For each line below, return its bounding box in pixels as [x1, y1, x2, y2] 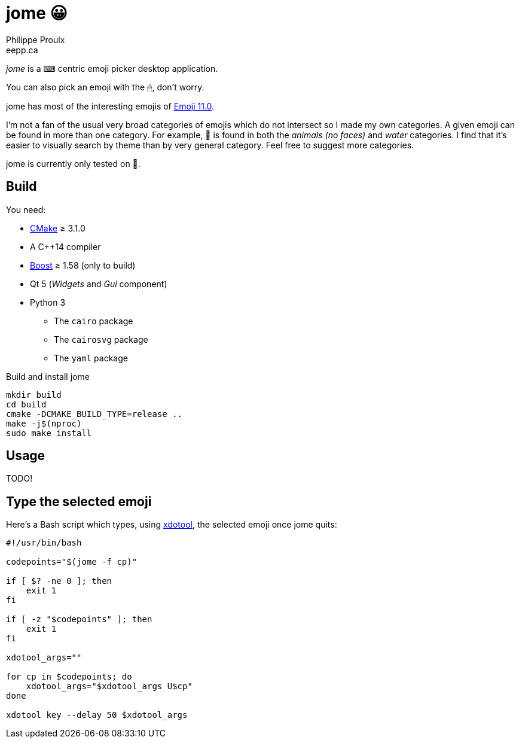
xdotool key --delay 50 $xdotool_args [6, 710, 188, 720]
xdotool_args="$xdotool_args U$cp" [26, 681, 193, 692]
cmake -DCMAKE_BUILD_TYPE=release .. [6, 409, 183, 419]
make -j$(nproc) [6, 418, 82, 428]
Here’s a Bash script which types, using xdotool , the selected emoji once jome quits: [6, 519, 337, 530]
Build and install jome [6, 371, 90, 382]
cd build [6, 399, 47, 409]
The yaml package [54, 352, 128, 363]
